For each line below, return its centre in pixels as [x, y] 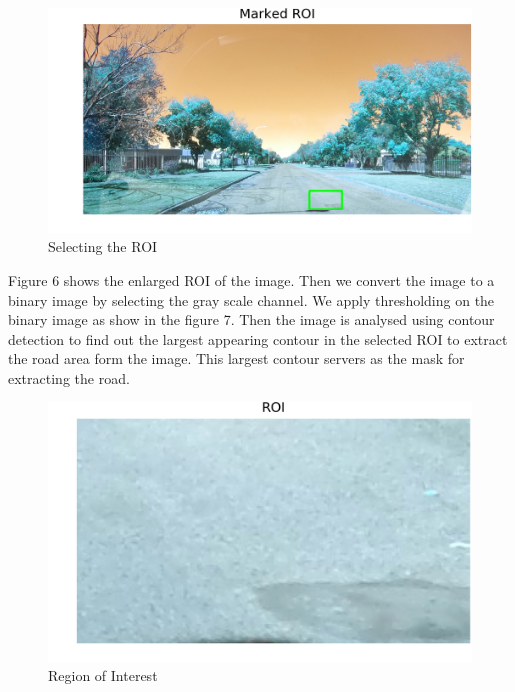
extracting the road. [69, 377]
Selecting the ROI [103, 246]
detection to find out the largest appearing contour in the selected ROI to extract [258, 338]
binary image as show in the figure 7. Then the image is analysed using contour [251, 319]
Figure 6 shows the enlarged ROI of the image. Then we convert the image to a [251, 279]
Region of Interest [103, 675]
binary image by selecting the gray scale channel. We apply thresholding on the [251, 299]
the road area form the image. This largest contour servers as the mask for [236, 358]
